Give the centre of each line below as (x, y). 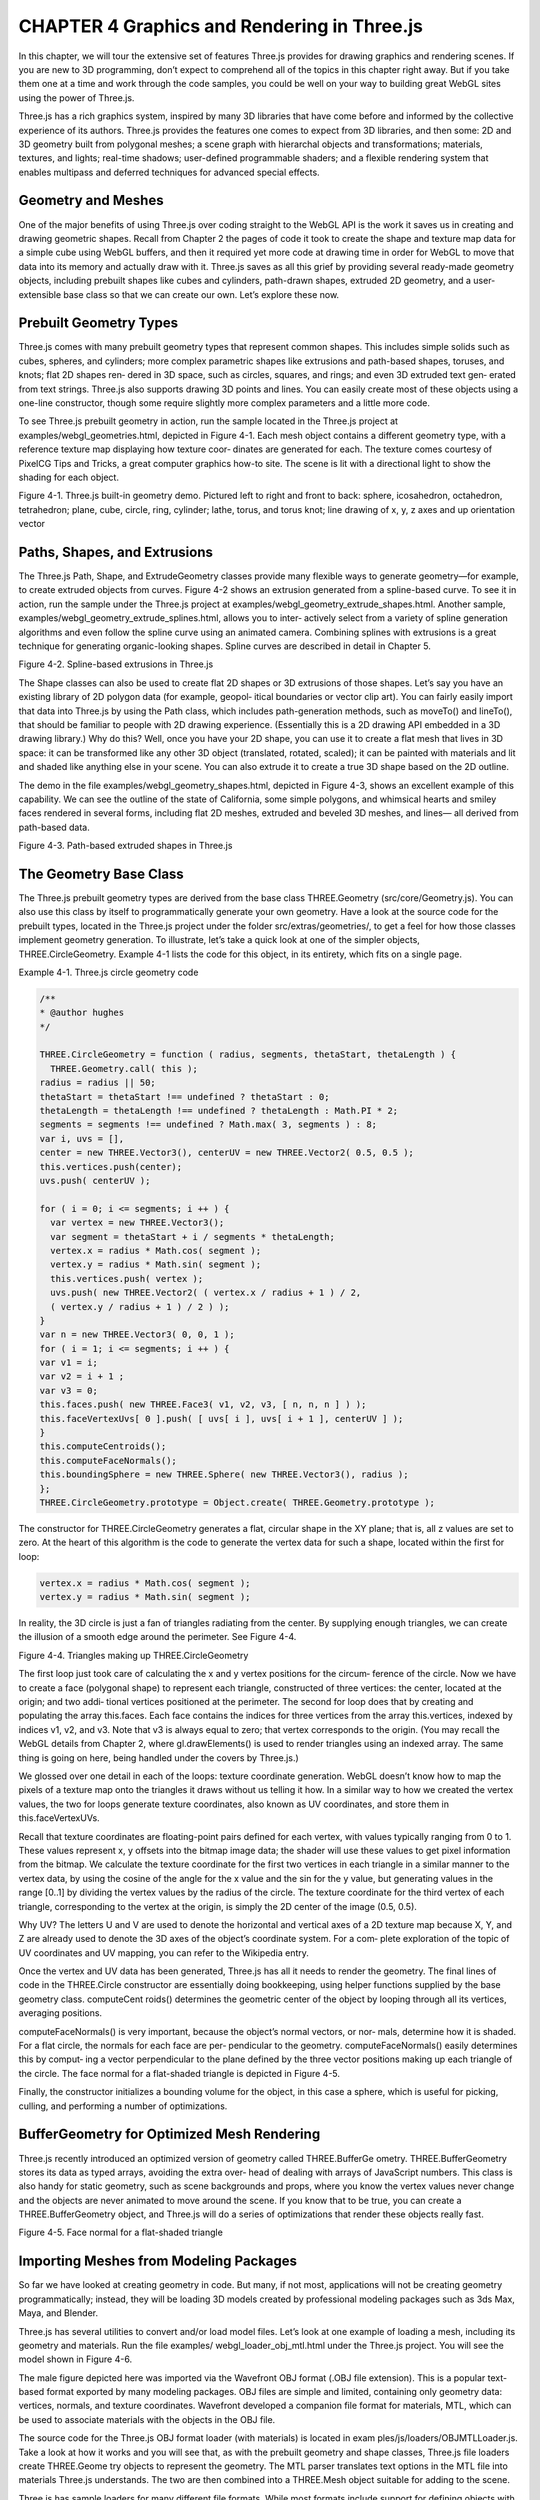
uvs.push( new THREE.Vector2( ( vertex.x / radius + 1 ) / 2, (206, 1293)
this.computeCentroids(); (103, 1446)
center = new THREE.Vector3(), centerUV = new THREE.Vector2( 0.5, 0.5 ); (227, 1153)
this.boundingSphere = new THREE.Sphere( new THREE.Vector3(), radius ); (224, 1474)
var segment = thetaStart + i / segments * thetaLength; (192, 1236)
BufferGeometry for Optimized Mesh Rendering (169, 2134)
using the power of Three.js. (76, 97)
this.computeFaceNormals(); (108, 1460)
